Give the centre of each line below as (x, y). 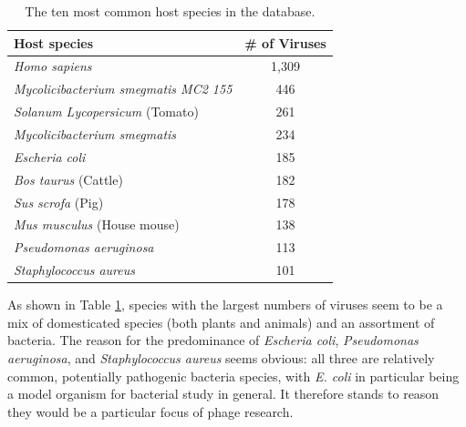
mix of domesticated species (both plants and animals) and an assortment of (221, 322)
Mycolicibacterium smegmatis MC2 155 (123, 89)
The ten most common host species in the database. (170, 11)
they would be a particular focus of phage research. (150, 411)
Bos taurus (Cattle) (68, 179)
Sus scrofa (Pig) (59, 202)
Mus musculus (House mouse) (97, 224)
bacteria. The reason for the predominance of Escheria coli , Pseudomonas (213, 340)
